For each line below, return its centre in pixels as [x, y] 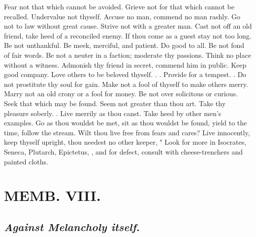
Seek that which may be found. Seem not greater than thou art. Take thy [115, 103]
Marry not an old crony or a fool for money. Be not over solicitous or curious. [121, 94]
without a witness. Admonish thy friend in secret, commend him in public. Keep [125, 64]
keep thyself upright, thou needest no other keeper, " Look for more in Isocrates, [125, 142]
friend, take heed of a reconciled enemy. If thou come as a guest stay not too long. [128, 35]
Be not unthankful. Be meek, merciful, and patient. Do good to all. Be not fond [124, 45]
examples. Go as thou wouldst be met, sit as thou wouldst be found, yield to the [126, 123]
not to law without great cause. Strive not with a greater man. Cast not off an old [128, 26]
